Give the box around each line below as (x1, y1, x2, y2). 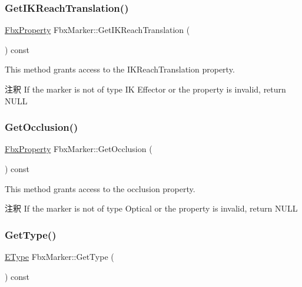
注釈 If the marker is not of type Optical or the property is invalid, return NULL (5, 202, 298, 215)
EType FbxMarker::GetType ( (5, 250, 114, 262)
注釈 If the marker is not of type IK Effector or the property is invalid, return (5, 83, 286, 95)
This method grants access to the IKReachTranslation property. (5, 63, 235, 75)
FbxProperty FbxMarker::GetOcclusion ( (5, 143, 152, 155)
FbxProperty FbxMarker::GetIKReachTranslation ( (5, 24, 190, 36)
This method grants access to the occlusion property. (5, 182, 195, 194)
